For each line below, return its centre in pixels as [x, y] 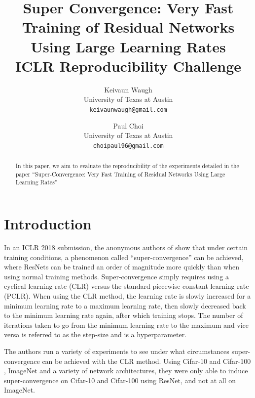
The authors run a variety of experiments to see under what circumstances [117, 351]
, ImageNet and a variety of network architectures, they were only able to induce [126, 371]
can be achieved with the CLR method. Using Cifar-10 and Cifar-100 [146, 361]
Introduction [48, 224]
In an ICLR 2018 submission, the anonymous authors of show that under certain [126, 247]
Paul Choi [128, 125]
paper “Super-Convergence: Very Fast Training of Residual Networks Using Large [120, 174]
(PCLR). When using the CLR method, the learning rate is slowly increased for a [127, 296]
